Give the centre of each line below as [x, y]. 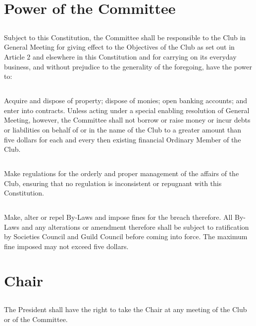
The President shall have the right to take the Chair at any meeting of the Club [126, 309]
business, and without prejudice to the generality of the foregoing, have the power [128, 66]
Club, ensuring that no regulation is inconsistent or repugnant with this [113, 183]
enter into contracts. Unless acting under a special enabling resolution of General [127, 110]
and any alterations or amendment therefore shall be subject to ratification [135, 227]
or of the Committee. [36, 319]
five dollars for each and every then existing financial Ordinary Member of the [123, 139]
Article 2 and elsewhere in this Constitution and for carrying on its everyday [120, 56]
